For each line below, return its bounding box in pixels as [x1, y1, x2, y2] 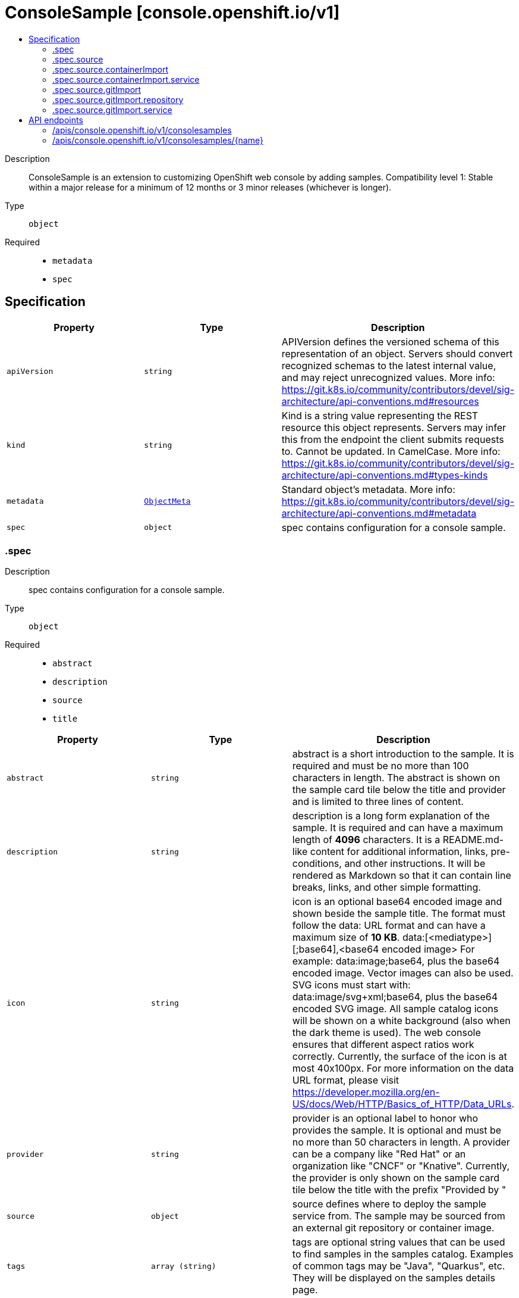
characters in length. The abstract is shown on [292, 772, 501, 784]
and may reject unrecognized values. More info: [281, 371, 495, 383]
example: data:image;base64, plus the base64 [292, 955, 500, 968]
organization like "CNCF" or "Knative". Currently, [292, 1160, 509, 1172]
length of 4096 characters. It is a [292, 834, 441, 846]
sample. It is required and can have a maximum [292, 822, 504, 834]
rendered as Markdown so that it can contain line [292, 869, 511, 882]
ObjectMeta [144, 497, 191, 506]
